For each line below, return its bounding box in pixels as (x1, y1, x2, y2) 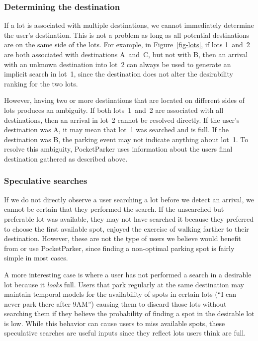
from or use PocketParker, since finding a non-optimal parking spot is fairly (4, 243, 235, 253)
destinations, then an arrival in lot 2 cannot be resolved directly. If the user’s (4, 114, 240, 125)
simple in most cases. (4, 253, 68, 263)
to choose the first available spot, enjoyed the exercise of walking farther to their (4, 223, 249, 234)
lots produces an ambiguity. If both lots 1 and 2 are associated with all (4, 104, 224, 115)
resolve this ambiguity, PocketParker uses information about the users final (4, 144, 233, 154)
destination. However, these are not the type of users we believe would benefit (4, 233, 241, 244)
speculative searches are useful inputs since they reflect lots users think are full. (4, 328, 246, 338)
